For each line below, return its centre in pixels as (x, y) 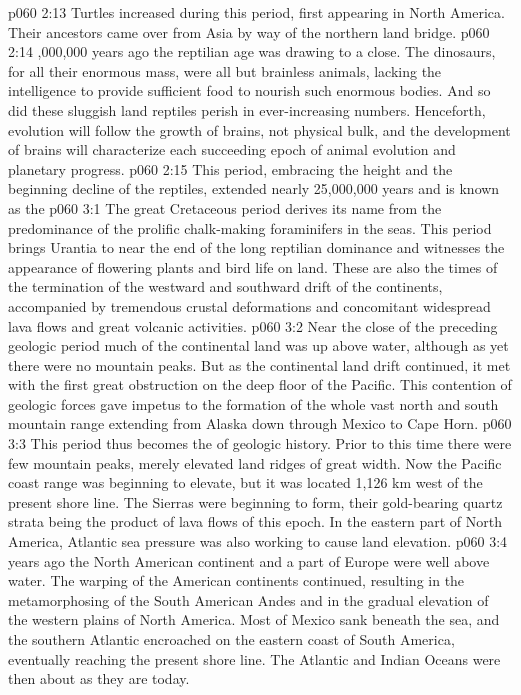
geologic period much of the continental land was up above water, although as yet (258, 345)
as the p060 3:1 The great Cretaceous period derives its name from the (225, 207)
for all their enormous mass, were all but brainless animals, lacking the (225, 70)
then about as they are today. (99, 678)
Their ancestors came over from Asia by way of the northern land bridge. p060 (249, 31)
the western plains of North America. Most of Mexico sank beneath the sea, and (254, 619)
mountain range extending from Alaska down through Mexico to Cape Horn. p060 (260, 423)
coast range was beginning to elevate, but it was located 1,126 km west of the (245, 482)
